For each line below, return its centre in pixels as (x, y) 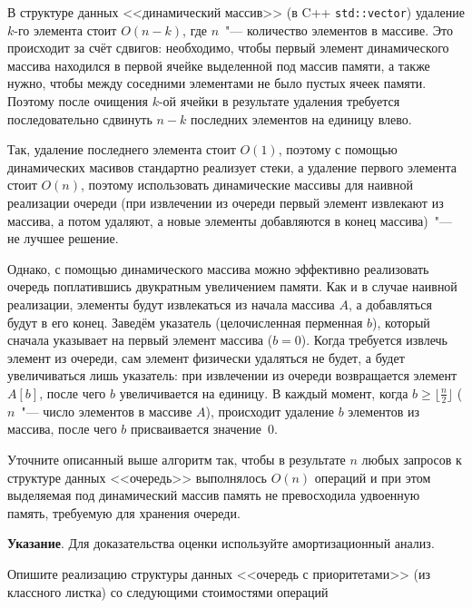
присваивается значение (196, 429)
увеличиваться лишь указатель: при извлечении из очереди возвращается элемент (232, 375)
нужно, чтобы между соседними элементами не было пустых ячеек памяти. (217, 83)
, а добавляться (390, 304)
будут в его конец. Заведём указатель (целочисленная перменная (185, 322)
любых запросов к (412, 459)
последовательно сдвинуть (80, 118)
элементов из (384, 411)
